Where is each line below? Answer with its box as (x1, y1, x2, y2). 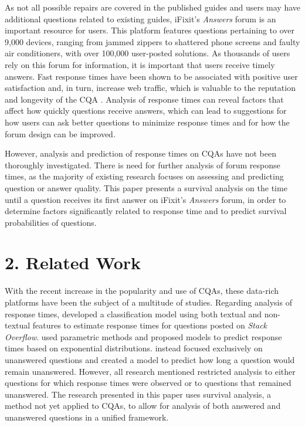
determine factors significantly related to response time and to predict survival (5, 205, 287, 217)
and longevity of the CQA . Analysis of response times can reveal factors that (5, 93, 284, 105)
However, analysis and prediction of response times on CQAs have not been (5, 147, 276, 160)
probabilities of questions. (5, 216, 97, 228)
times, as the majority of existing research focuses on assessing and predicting (5, 170, 284, 182)
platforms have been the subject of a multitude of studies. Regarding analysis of (5, 296, 292, 308)
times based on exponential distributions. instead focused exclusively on (5, 342, 263, 354)
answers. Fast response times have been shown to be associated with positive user (5, 70, 298, 82)
